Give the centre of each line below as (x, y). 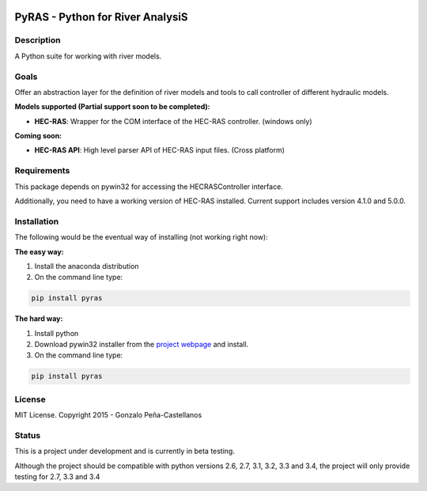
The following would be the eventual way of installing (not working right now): (141, 237)
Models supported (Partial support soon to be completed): (112, 107)
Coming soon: (38, 136)
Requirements (42, 171)
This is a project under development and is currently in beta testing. (125, 451)
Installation (37, 221)
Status (28, 435)
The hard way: (39, 319)
